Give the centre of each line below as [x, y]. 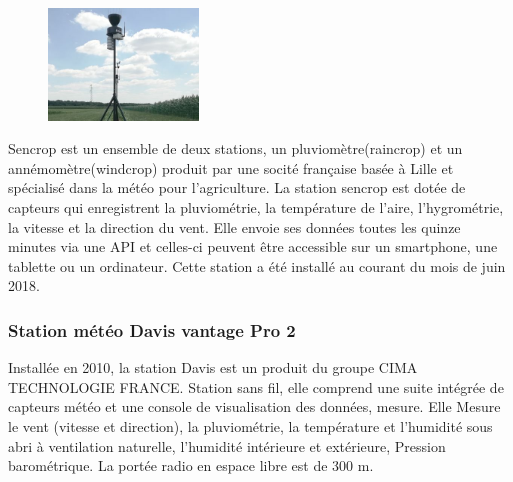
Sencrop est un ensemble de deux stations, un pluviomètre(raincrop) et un [235, 148]
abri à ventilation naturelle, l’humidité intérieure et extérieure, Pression [227, 445]
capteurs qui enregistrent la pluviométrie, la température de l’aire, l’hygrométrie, [256, 206]
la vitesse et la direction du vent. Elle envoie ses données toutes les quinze [234, 226]
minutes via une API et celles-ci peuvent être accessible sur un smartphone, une [253, 246]
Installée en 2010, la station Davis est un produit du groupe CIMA [213, 367]
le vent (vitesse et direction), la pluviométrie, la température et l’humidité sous [250, 425]
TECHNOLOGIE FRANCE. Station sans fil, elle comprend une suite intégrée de [256, 386]
